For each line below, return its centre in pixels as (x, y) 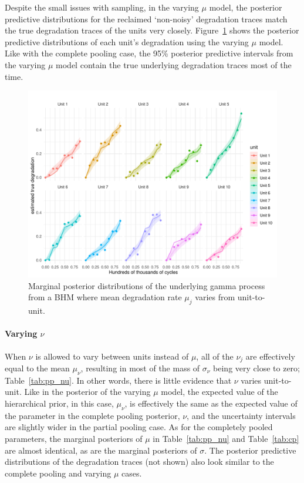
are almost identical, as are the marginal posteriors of (101, 450)
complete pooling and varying (58, 473)
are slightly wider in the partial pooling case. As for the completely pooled (139, 427)
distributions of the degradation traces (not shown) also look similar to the (139, 462)
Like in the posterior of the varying (87, 392)
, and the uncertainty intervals (241, 415)
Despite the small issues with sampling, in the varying (102, 7)
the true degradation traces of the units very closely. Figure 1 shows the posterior (152, 30)
